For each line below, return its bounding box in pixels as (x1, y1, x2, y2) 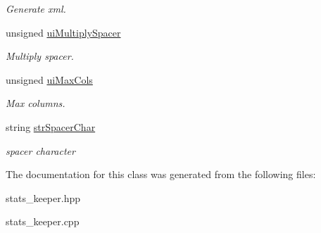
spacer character (6, 143, 75, 158)
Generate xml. (6, 1, 66, 15)
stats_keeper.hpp (6, 190, 80, 205)
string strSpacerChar (6, 119, 96, 134)
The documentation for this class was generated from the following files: (6, 167, 316, 182)
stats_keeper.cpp (6, 214, 80, 229)
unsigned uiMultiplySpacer (6, 25, 121, 39)
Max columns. (6, 96, 65, 111)
